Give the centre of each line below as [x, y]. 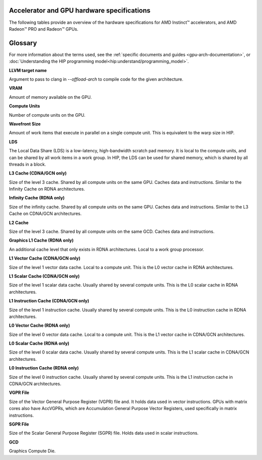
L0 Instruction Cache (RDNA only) [44, 368]
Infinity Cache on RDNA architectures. [47, 189]
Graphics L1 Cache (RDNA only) [41, 240]
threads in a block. [27, 164]
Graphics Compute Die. [32, 451]
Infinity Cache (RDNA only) [37, 198]
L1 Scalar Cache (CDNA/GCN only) [44, 276]
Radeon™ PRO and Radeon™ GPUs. [44, 29]
